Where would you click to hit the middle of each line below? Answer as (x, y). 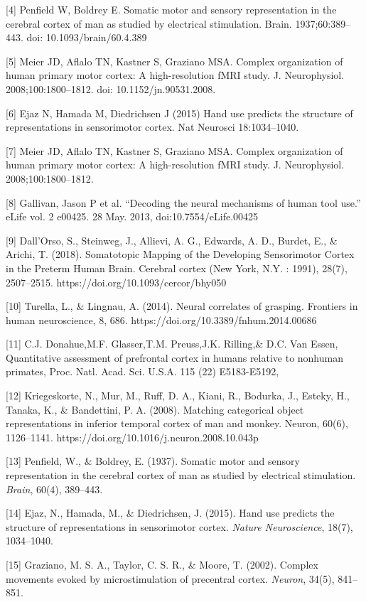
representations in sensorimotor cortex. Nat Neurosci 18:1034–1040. (152, 127)
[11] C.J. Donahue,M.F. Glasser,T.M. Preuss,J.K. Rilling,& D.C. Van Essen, (172, 344)
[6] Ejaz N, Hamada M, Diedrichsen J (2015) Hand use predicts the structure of (179, 113)
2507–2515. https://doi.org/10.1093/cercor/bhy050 (116, 282)
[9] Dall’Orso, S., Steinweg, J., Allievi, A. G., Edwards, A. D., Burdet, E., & (172, 240)
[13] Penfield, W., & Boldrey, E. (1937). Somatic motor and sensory (153, 461)
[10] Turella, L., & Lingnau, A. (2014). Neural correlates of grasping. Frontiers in (182, 306)
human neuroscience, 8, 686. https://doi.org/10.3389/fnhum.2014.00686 (161, 319)
